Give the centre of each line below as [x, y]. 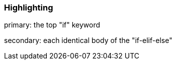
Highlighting [29, 7]
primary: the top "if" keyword [52, 25]
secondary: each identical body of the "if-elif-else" [88, 40]
